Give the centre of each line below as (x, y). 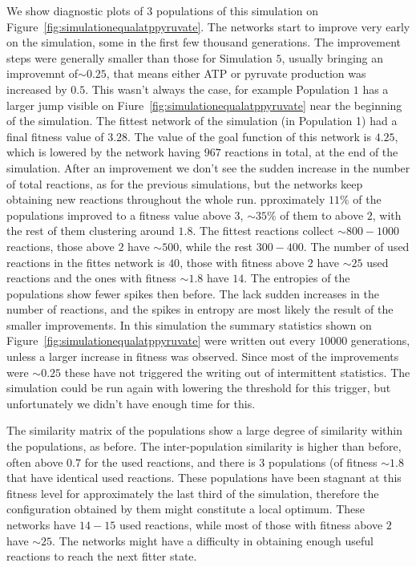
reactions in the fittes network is (86, 262)
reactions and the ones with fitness (91, 278)
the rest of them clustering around (91, 231)
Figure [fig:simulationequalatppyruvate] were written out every (161, 340)
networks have (41, 524)
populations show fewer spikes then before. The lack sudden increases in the (193, 293)
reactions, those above (61, 246)
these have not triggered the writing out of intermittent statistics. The (237, 372)
